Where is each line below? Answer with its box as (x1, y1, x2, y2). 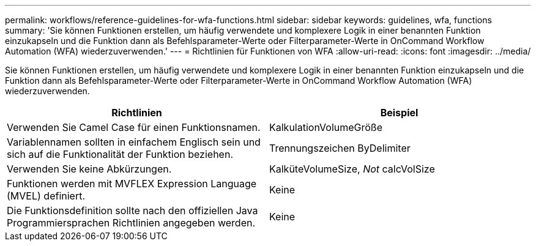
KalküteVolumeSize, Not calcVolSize (269, 163, 435, 175)
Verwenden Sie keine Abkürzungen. (7, 163, 172, 175)
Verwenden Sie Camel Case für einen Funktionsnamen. (7, 121, 261, 133)
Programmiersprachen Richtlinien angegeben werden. (7, 217, 256, 229)
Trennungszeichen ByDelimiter (269, 142, 411, 154)
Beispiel (380, 106, 419, 119)
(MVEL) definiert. (7, 190, 86, 202)
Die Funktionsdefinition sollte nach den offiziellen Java (7, 204, 258, 217)
